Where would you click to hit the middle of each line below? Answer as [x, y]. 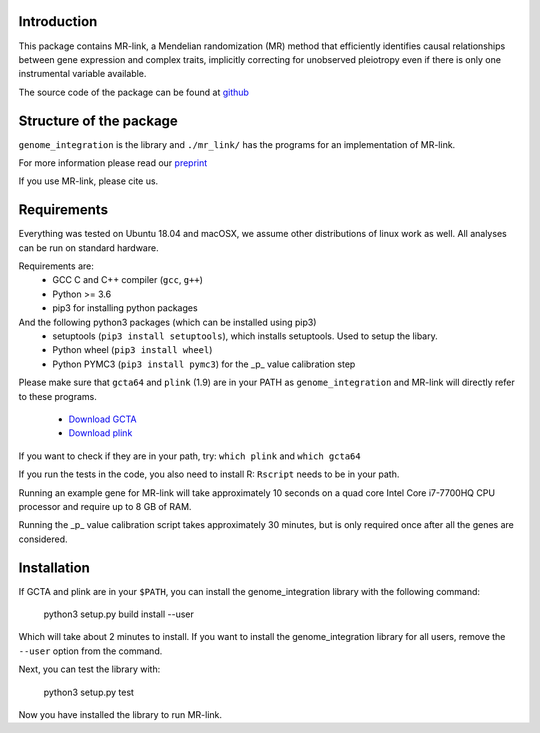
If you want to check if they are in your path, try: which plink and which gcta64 [189, 456]
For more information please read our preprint [113, 162]
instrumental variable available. [82, 74]
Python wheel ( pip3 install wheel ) [132, 350]
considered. [43, 539]
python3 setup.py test [89, 692]
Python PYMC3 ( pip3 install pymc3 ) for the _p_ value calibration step [204, 364]
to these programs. [57, 396]
